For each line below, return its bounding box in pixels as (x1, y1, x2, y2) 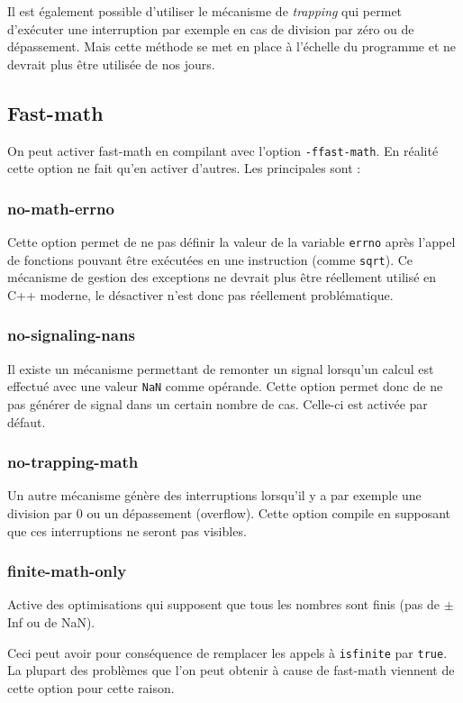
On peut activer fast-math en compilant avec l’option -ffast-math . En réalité (7, 141, 439, 160)
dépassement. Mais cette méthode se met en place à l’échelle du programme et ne (7, 37, 457, 56)
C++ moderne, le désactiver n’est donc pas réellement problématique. (7, 285, 394, 304)
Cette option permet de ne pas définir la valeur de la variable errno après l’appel (7, 233, 456, 251)
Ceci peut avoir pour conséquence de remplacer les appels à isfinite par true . (7, 643, 448, 662)
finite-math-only (7, 560, 127, 582)
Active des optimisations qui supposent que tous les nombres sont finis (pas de (7, 595, 440, 614)
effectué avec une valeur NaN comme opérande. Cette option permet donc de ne (7, 377, 443, 396)
